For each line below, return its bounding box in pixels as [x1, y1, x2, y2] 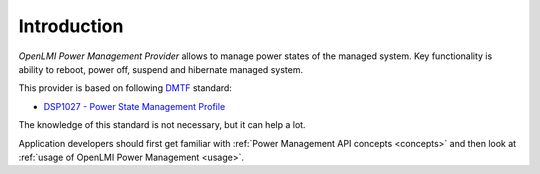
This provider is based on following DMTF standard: [18, 82, 232, 94]
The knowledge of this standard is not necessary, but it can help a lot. [18, 119, 306, 131]
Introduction [18, 15, 124, 37]
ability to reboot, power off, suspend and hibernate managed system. [18, 63, 304, 75]
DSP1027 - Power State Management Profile [43, 100, 226, 112]
